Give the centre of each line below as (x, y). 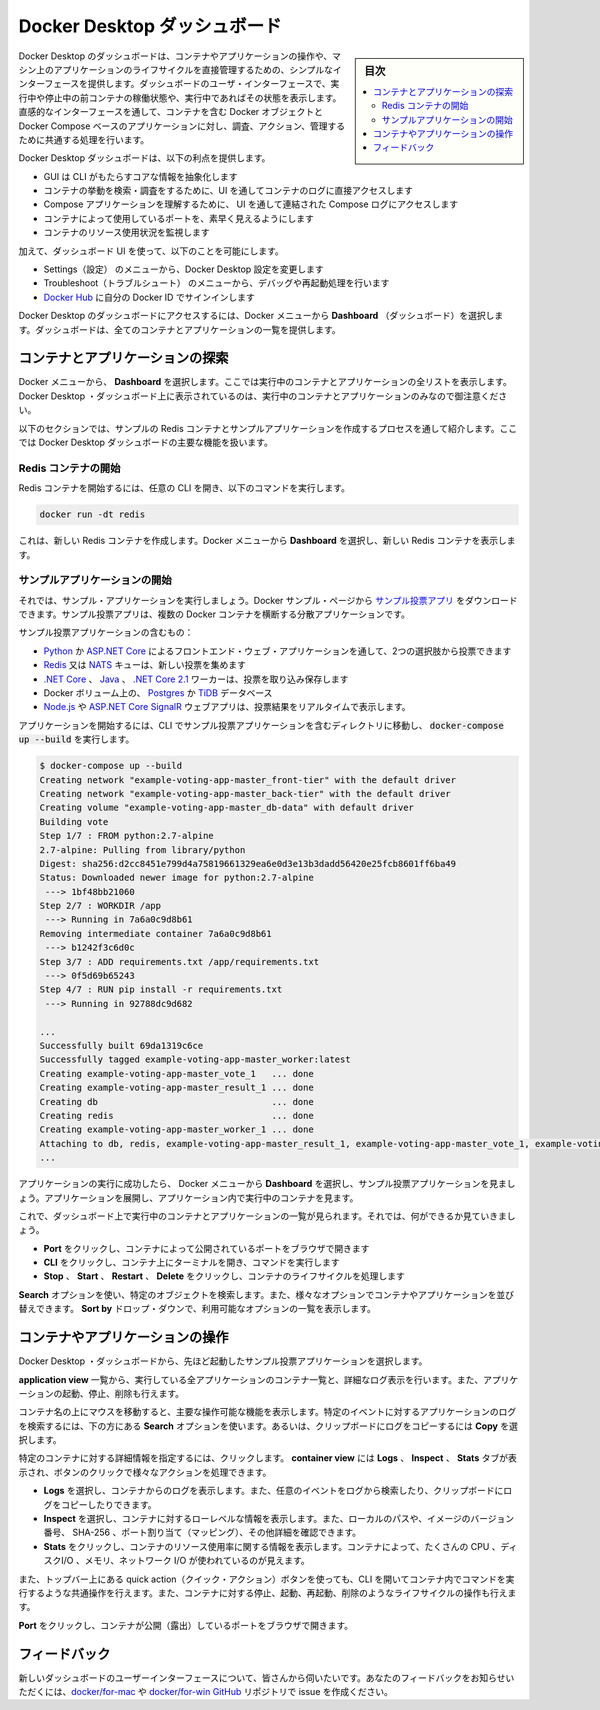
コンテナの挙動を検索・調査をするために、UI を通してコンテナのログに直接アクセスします (228, 191)
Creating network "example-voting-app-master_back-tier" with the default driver (245, 793)
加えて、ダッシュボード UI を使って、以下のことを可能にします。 (151, 251)
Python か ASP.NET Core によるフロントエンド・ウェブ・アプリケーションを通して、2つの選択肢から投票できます (277, 651)
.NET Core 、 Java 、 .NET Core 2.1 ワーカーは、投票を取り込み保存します (196, 679)
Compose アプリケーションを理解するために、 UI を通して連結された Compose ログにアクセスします (251, 204)
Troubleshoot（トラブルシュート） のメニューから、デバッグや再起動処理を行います (216, 283)
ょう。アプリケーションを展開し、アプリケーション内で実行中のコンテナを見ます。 (188, 1197)
